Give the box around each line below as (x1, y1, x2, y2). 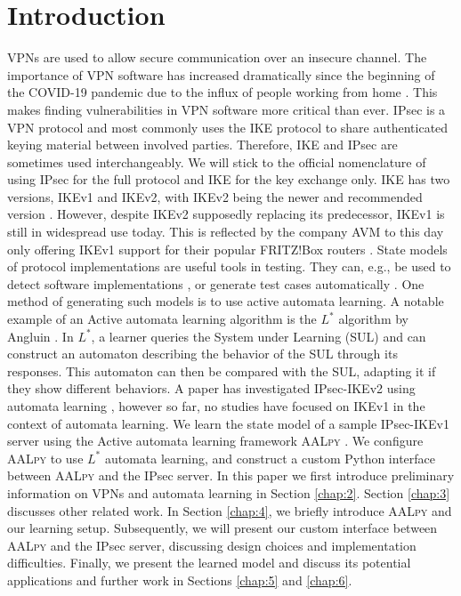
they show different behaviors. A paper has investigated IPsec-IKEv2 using (7, 379, 416, 398)
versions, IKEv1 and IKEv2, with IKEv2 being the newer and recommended (7, 187, 423, 205)
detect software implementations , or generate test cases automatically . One (7, 274, 425, 293)
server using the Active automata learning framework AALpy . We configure (7, 431, 424, 450)
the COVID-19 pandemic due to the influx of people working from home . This (7, 83, 438, 101)
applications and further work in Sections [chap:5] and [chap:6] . (7, 570, 352, 589)
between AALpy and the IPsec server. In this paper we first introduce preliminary (7, 466, 455, 485)
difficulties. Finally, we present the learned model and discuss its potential (7, 553, 411, 572)
